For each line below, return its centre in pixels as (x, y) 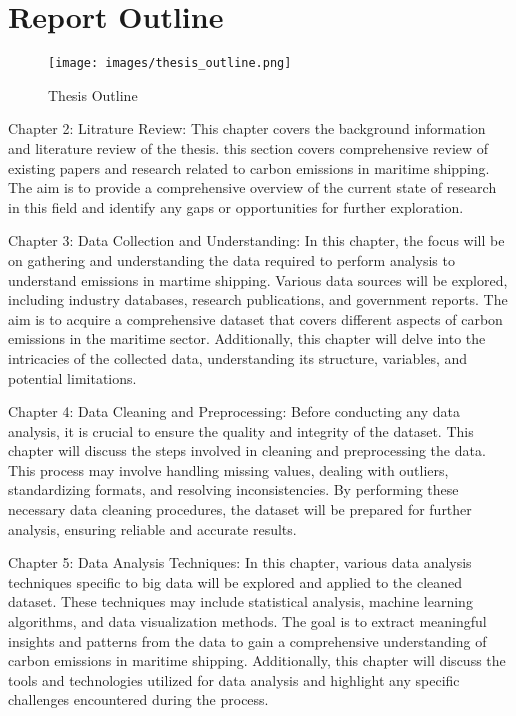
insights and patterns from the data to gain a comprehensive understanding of (247, 640)
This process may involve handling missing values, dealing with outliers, (228, 469)
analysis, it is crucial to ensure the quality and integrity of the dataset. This (241, 430)
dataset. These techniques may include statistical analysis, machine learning (240, 601)
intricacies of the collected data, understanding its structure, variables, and (238, 357)
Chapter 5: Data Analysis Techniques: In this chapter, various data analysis (240, 562)
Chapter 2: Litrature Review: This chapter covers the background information (247, 128)
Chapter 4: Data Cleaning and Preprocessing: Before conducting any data (234, 411)
